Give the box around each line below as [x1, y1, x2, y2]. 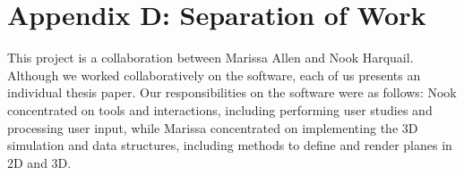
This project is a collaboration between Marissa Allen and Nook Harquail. [7, 48, 414, 67]
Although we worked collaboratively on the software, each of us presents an [7, 65, 421, 84]
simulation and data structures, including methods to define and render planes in [7, 136, 452, 154]
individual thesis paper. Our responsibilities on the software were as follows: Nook [7, 83, 457, 102]
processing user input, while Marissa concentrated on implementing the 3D [7, 118, 418, 137]
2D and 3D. [7, 153, 72, 171]
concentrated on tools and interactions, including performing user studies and [7, 100, 433, 119]
